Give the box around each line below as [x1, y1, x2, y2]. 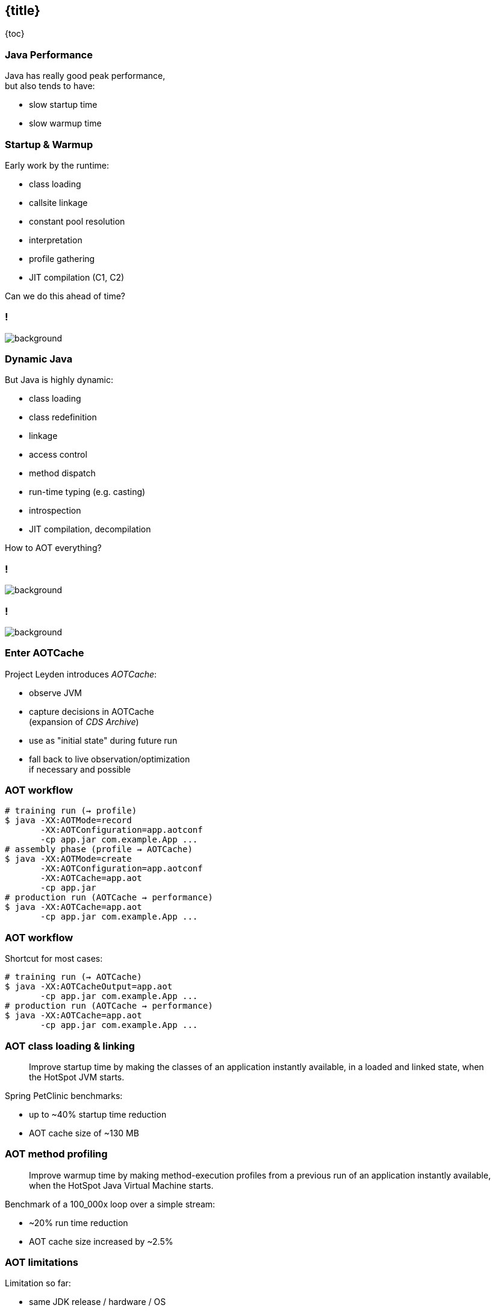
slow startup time [29, 99, 98, 110]
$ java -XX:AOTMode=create [5, 854, 132, 864]
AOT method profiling [5, 1148, 108, 1160]
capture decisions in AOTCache [29, 706, 154, 717]
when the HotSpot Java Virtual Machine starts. [29, 1180, 214, 1191]
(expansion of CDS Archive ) [29, 716, 139, 727]
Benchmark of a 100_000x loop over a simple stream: [5, 1198, 216, 1209]
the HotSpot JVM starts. [29, 1071, 125, 1082]
